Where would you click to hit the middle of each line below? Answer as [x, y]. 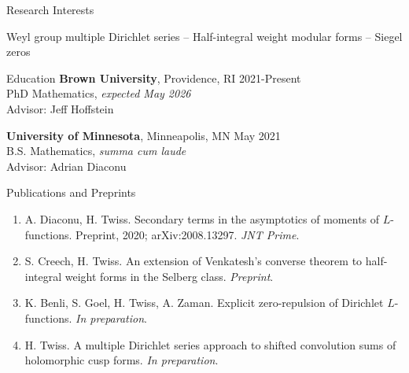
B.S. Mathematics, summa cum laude [96, 151]
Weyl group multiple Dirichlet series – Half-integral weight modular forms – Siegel [204, 36]
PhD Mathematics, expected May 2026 [99, 93]
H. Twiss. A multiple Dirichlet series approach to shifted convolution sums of [210, 344]
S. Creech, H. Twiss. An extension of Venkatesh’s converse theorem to [193, 261]
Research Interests [50, 9]
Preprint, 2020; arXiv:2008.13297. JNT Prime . [188, 234]
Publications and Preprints [71, 192]
